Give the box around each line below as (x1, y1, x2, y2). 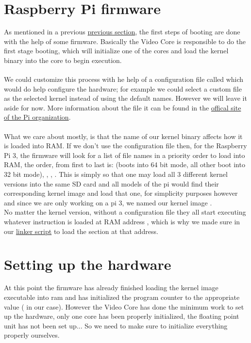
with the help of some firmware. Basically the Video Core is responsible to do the (4, 36, 246, 46)
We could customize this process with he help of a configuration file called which (4, 74, 244, 84)
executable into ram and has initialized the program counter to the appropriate (4, 292, 240, 302)
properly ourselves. (4, 330, 60, 340)
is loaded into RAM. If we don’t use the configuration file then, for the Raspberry (4, 140, 247, 151)
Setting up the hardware (4, 254, 171, 274)
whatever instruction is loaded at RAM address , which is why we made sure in (4, 217, 240, 226)
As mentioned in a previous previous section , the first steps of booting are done (4, 27, 240, 37)
